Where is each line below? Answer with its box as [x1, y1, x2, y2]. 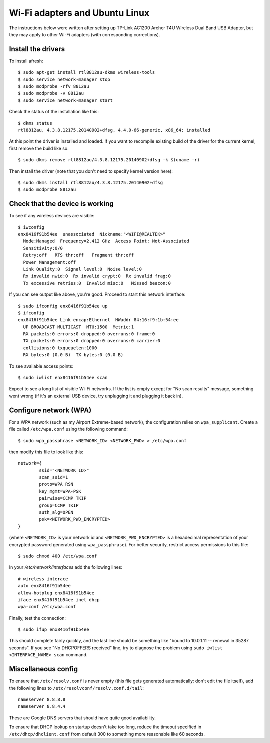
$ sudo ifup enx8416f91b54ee [18, 627, 89, 632]
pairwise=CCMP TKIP [39, 495, 87, 501]
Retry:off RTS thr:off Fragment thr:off [23, 252, 134, 258]
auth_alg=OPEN [39, 510, 74, 515]
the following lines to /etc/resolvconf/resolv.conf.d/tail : [9, 685, 144, 691]
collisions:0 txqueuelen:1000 [23, 345, 97, 351]
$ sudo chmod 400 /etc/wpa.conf [18, 553, 97, 559]
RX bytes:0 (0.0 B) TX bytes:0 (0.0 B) [23, 352, 124, 358]
